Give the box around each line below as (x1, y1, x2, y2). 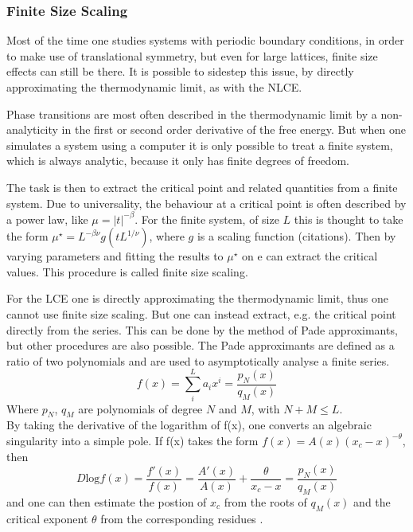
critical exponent (6, 510, 88, 526)
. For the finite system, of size (134, 210, 279, 227)
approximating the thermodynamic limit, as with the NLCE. (6, 79, 302, 95)
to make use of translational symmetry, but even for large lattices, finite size (6, 47, 378, 64)
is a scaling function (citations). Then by (197, 228, 396, 244)
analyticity (6, 121, 58, 138)
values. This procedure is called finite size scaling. (6, 263, 248, 280)
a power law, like (6, 210, 88, 227)
